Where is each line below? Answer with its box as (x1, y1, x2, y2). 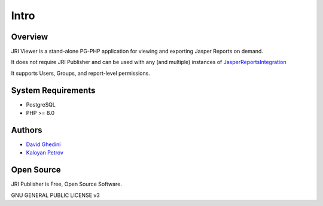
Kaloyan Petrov (26, 149, 64, 156)
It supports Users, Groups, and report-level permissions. (11, 69, 151, 77)
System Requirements (11, 85, 96, 95)
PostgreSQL (26, 101, 56, 108)
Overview (11, 32, 48, 42)
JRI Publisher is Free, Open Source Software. (11, 180, 123, 188)
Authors (11, 125, 42, 135)
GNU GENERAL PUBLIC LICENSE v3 (11, 192, 100, 199)
